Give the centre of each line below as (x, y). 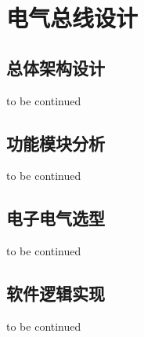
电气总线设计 (72, 18)
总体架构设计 (56, 67)
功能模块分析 (56, 143)
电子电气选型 (56, 218)
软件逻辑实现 (56, 293)
